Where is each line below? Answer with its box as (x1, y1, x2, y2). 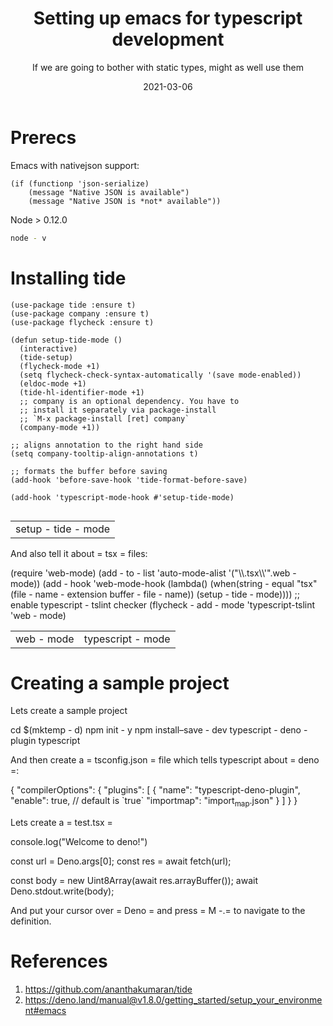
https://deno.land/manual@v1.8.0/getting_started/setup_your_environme (24, 994, 323, 1006)
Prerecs (10, 126, 77, 149)
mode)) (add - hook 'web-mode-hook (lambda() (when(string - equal (10, 577, 295, 589)
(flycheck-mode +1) (19, 361, 101, 371)
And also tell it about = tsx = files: (10, 547, 148, 559)
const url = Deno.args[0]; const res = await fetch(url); (10, 855, 232, 867)
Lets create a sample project (10, 705, 128, 717)
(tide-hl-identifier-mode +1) (19, 387, 145, 397)
